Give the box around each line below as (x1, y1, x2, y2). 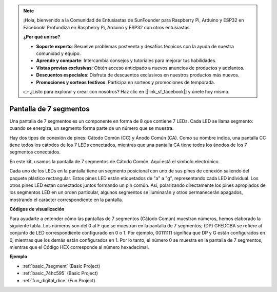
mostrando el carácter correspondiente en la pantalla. (9, 197, 123, 203)
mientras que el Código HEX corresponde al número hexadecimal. (9, 244, 149, 250)
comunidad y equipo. (36, 50, 81, 56)
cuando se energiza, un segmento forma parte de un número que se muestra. (9, 125, 174, 131)
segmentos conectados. (9, 149, 61, 155)
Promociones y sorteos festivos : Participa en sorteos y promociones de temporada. (36, 79, 215, 85)
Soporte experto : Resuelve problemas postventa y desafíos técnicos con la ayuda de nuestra (36, 43, 234, 49)
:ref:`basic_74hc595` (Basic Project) (22, 270, 98, 277)
